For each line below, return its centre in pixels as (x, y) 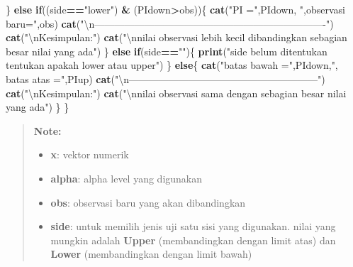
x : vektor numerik (90, 154)
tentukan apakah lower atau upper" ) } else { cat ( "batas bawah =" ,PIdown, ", (172, 65)
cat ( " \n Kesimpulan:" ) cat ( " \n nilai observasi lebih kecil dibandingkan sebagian (176, 37)
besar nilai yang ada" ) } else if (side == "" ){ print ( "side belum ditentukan (167, 51)
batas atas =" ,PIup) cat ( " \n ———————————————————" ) (166, 78)
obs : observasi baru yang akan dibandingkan (148, 202)
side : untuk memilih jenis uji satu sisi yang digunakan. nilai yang (193, 226)
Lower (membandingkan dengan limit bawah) (151, 254)
